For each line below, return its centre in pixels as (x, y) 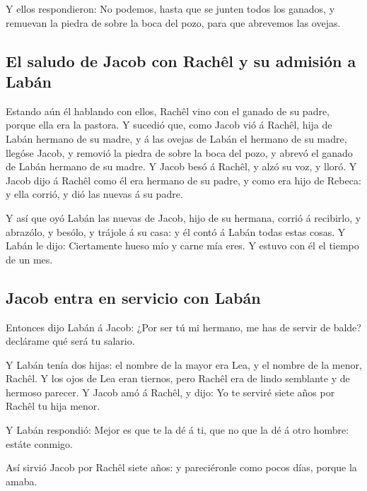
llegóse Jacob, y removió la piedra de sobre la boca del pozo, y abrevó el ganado (179, 152)
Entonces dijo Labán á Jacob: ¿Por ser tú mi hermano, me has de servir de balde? (183, 327)
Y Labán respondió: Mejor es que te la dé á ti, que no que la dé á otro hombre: (177, 430)
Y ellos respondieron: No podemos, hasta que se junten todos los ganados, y (170, 8)
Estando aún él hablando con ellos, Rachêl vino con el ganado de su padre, (168, 111)
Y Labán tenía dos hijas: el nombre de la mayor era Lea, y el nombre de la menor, (184, 364)
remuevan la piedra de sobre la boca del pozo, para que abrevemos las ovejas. (173, 22)
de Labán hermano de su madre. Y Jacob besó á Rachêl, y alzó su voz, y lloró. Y (181, 166)
